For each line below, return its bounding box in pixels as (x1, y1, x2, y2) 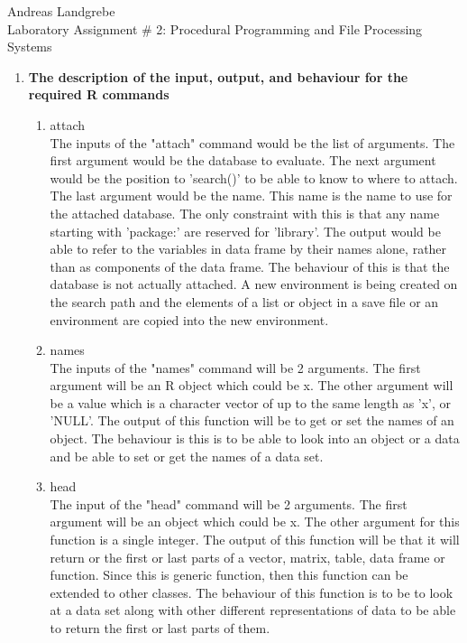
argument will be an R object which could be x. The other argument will (50, 376, 453, 395)
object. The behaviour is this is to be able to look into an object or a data (50, 429, 460, 448)
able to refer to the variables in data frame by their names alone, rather (50, 239, 447, 258)
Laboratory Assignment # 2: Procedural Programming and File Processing (7, 19, 423, 38)
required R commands (28, 85, 169, 104)
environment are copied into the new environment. (50, 310, 329, 329)
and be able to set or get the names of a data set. (50, 446, 324, 465)
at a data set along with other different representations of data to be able (50, 601, 456, 620)
